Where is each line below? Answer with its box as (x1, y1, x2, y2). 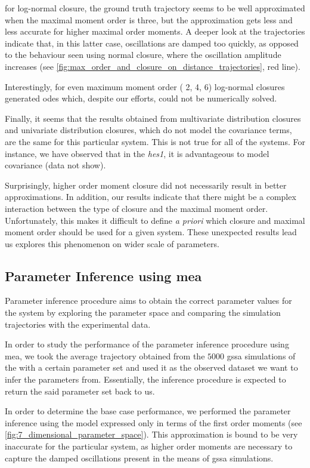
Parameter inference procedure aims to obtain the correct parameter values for (5, 294, 292, 307)
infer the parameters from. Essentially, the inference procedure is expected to (5, 373, 286, 386)
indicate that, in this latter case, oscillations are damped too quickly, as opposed (5, 36, 299, 49)
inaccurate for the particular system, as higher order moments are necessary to (5, 440, 293, 452)
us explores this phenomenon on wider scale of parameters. (5, 237, 219, 250)
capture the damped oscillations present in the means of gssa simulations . (5, 451, 274, 464)
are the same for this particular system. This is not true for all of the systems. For (5, 135, 305, 147)
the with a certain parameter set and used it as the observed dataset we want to (5, 361, 298, 374)
